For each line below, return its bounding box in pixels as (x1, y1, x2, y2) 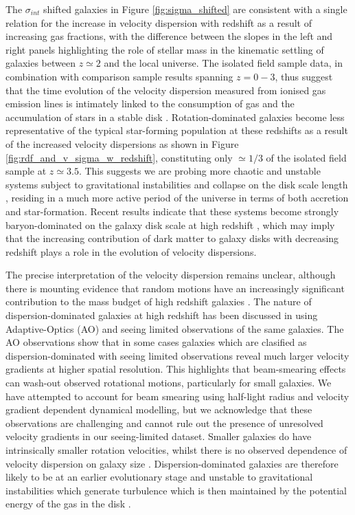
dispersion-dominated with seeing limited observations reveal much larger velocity (5, 348, 350, 362)
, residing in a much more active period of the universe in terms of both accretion (5, 190, 349, 205)
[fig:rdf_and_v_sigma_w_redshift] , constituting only (5, 150, 233, 164)
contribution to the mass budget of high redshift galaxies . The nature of (5, 294, 312, 309)
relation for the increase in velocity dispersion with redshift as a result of (5, 15, 312, 30)
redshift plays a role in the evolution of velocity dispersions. (5, 244, 257, 259)
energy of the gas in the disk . (5, 496, 131, 511)
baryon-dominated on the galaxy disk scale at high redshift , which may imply (5, 217, 335, 232)
